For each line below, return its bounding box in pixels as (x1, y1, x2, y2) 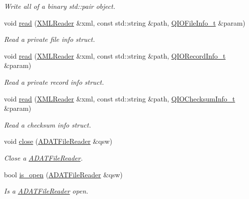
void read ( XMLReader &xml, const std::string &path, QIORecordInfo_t (4, 50, 226, 61)
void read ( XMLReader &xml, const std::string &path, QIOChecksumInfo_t (4, 93, 235, 103)
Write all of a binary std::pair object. (4, 1, 115, 11)
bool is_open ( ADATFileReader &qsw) (4, 169, 123, 179)
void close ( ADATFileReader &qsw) (4, 136, 112, 146)
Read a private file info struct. (4, 34, 95, 44)
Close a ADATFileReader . (4, 152, 83, 163)
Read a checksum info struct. (4, 119, 91, 130)
